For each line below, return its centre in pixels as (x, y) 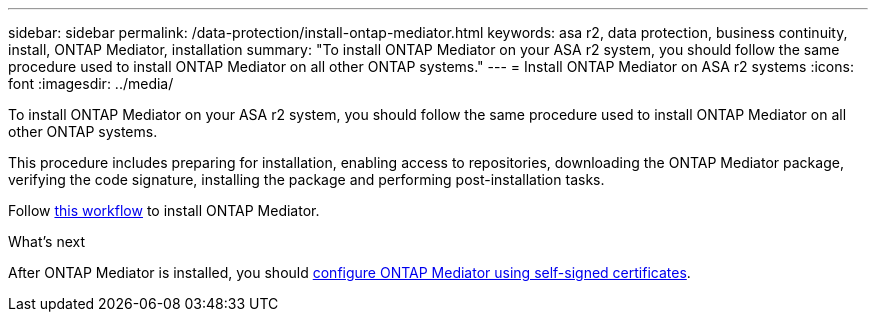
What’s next (47, 241)
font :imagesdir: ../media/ (91, 83)
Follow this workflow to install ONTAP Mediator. (164, 210)
